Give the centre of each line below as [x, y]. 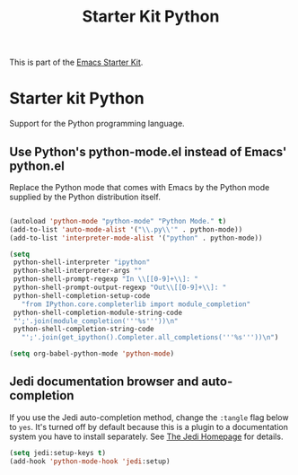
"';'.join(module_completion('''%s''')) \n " [96, 321]
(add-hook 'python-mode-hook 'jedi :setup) [90, 461]
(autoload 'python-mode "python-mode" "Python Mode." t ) [118, 221]
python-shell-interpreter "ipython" [82, 262]
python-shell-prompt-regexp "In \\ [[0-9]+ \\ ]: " [106, 279]
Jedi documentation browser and [104, 382]
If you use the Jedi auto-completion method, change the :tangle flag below [149, 417]
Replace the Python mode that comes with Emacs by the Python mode [140, 187]
